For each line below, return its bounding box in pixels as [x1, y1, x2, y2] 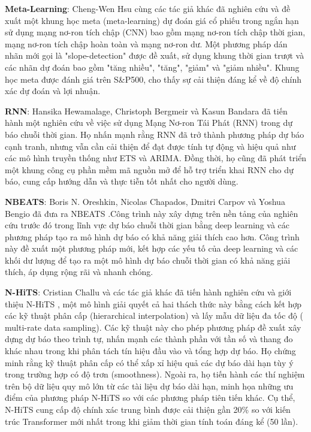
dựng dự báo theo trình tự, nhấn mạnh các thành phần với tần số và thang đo [5, 333, 293, 345]
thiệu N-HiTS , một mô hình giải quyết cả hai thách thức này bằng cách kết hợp [5, 297, 302, 310]
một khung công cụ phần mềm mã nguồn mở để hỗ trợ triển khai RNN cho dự [5, 163, 294, 176]
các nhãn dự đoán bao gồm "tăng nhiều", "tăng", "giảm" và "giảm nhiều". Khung [5, 61, 300, 73]
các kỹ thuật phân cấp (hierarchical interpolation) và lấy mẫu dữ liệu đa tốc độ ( [5, 309, 303, 322]
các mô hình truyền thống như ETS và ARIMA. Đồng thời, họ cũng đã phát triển [5, 152, 307, 164]
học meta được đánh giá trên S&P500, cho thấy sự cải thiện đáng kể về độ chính [5, 72, 301, 85]
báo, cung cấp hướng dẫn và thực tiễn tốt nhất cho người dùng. [5, 175, 238, 188]
